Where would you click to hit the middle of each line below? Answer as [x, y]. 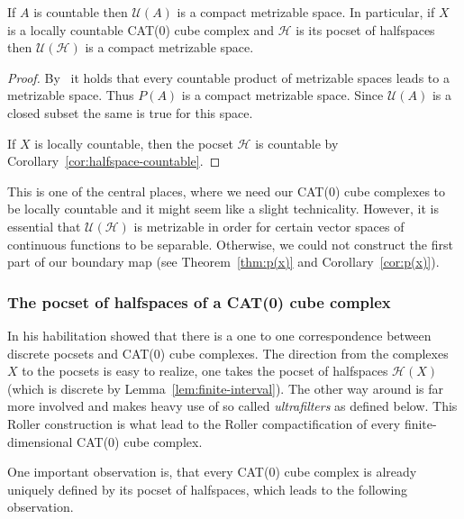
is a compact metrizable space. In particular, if [306, 12]
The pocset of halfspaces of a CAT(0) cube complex [199, 301]
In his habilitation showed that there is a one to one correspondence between [219, 335]
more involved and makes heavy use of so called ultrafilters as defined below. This [232, 406]
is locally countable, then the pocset [134, 143]
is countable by [297, 143]
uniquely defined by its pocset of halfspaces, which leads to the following [208, 489]
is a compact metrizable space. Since [282, 95]
